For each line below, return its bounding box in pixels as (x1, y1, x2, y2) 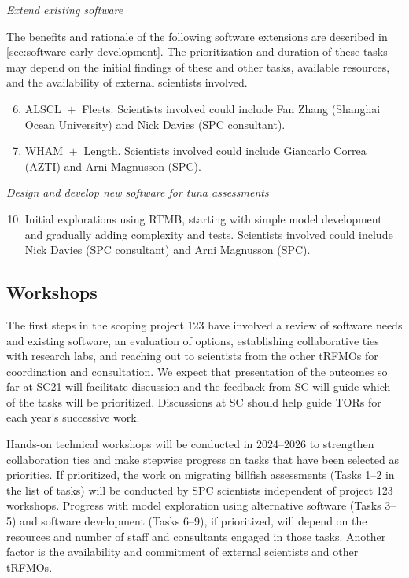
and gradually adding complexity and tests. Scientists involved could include (24, 226, 393, 242)
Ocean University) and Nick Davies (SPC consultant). (24, 116, 286, 132)
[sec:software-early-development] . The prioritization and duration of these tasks (6, 43, 388, 60)
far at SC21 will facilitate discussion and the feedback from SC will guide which (6, 378, 391, 395)
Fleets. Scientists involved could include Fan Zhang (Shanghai (82, 100, 381, 116)
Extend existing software (6, 2, 123, 17)
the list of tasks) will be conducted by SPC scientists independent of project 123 (6, 481, 393, 498)
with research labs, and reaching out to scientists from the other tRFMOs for (6, 348, 378, 364)
